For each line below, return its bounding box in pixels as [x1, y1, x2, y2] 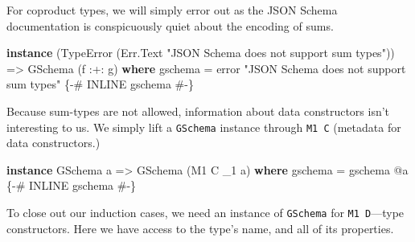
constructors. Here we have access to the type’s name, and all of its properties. [6, 219, 394, 236]
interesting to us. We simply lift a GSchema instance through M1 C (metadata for [6, 118, 401, 135]
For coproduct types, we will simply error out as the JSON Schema [6, 2, 338, 18]
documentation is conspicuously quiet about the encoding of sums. [6, 17, 334, 34]
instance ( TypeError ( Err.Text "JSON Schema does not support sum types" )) [6, 44, 395, 61]
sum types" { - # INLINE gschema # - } [6, 76, 194, 92]
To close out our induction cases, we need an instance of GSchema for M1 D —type [6, 204, 405, 220]
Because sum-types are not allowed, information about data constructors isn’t [6, 102, 390, 119]
